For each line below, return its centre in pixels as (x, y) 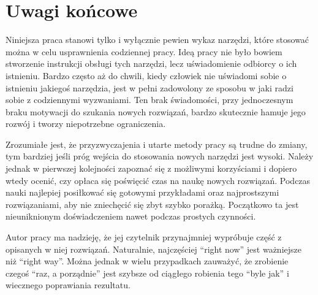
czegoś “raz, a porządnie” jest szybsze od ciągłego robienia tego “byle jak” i (147, 273)
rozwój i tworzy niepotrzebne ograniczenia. (86, 124)
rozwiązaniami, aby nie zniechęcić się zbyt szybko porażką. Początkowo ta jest (152, 204)
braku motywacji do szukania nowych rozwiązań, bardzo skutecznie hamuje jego (156, 111)
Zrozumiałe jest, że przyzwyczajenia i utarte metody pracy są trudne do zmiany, (157, 144)
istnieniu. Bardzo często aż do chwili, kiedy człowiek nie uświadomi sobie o (146, 75)
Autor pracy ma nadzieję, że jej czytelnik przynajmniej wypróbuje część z (144, 237)
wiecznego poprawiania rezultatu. (68, 285)
